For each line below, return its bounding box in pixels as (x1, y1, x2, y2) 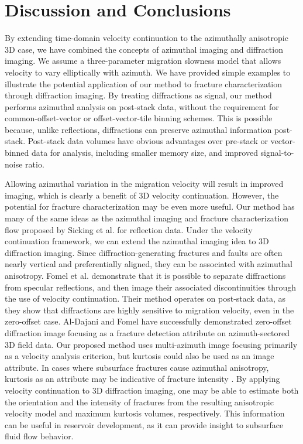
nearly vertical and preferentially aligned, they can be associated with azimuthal (5, 258, 292, 270)
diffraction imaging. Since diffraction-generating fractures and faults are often (5, 246, 283, 258)
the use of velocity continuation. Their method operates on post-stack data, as (5, 292, 285, 305)
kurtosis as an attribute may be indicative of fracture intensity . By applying (5, 373, 280, 385)
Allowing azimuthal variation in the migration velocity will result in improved (5, 177, 284, 190)
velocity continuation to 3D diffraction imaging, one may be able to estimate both (5, 384, 299, 396)
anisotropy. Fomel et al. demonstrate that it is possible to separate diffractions (5, 269, 286, 281)
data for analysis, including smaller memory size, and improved (31, 146, 258, 159)
